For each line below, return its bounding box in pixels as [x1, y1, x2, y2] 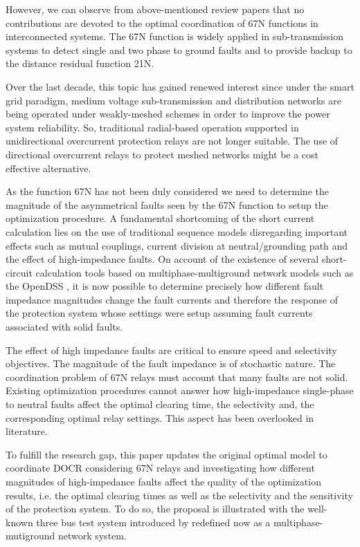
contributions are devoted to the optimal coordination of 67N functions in [6, 15, 318, 30]
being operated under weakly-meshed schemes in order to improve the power [6, 106, 330, 121]
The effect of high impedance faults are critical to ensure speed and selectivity [6, 342, 337, 357]
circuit [6, 265, 33, 279]
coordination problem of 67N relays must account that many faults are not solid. [6, 369, 348, 384]
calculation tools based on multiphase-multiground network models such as [35, 265, 354, 279]
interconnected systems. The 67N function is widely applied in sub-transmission [6, 29, 343, 44]
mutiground [6, 528, 55, 543]
